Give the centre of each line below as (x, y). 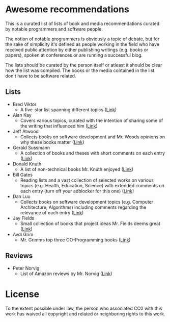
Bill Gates (23, 175)
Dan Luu (21, 196)
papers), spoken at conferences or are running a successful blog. (74, 55)
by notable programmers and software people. (54, 29)
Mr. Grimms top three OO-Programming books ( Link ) (75, 240)
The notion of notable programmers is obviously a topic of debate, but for (82, 39)
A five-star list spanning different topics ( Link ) (68, 109)
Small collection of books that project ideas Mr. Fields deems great (90, 224)
